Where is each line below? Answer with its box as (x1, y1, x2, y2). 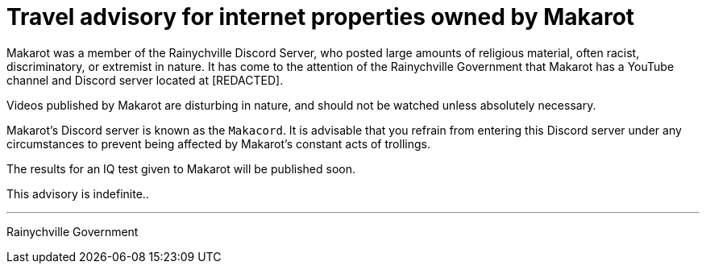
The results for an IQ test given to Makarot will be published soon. (6, 161, 355, 176)
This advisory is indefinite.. (6, 186, 149, 201)
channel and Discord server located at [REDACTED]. (6, 73, 284, 87)
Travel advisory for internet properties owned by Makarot (6, 3, 635, 31)
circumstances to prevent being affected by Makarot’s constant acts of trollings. (6, 136, 430, 151)
